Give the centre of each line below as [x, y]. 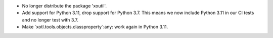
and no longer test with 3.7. [50, 19]
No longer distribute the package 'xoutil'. [64, 6]
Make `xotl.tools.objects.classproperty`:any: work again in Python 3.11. [95, 27]
